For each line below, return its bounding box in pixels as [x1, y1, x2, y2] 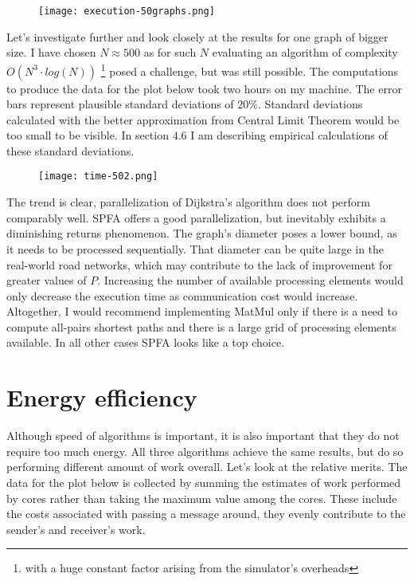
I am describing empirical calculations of [190, 127, 388, 143]
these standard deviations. [6, 142, 135, 159]
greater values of [6, 272, 87, 289]
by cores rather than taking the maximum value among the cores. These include [6, 489, 397, 506]
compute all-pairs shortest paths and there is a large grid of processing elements [6, 318, 396, 335]
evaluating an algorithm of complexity [212, 44, 398, 61]
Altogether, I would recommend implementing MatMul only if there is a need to [6, 303, 397, 320]
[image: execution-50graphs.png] [38, 6, 215, 17]
